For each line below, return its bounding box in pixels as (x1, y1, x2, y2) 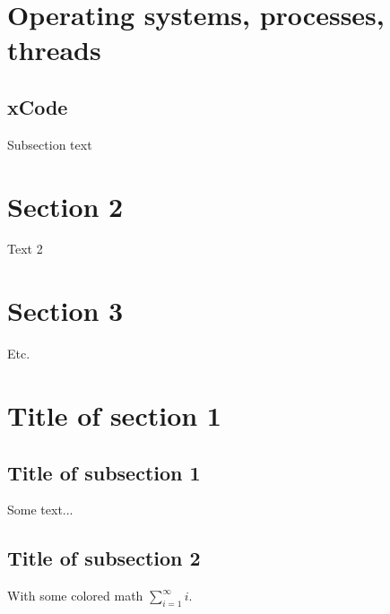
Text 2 (7, 239, 43, 258)
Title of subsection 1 (7, 458, 201, 486)
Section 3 (7, 292, 124, 329)
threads (7, 31, 101, 68)
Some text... (7, 500, 74, 519)
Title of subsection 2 (7, 544, 201, 572)
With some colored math (7, 586, 143, 605)
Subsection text (7, 134, 92, 153)
